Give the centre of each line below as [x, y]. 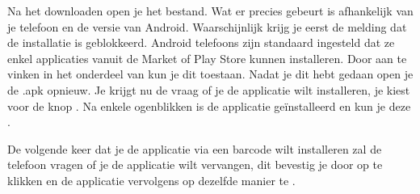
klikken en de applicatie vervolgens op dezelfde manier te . [151, 180]
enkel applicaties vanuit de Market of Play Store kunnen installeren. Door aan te [207, 58]
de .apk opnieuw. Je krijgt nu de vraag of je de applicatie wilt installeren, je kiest [209, 89]
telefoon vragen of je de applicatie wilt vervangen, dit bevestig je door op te [195, 164]
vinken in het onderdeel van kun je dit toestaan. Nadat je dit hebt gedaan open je [210, 74]
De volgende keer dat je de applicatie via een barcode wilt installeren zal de [195, 148]
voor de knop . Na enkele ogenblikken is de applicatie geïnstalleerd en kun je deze [209, 105]
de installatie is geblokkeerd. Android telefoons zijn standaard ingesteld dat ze [201, 42]
